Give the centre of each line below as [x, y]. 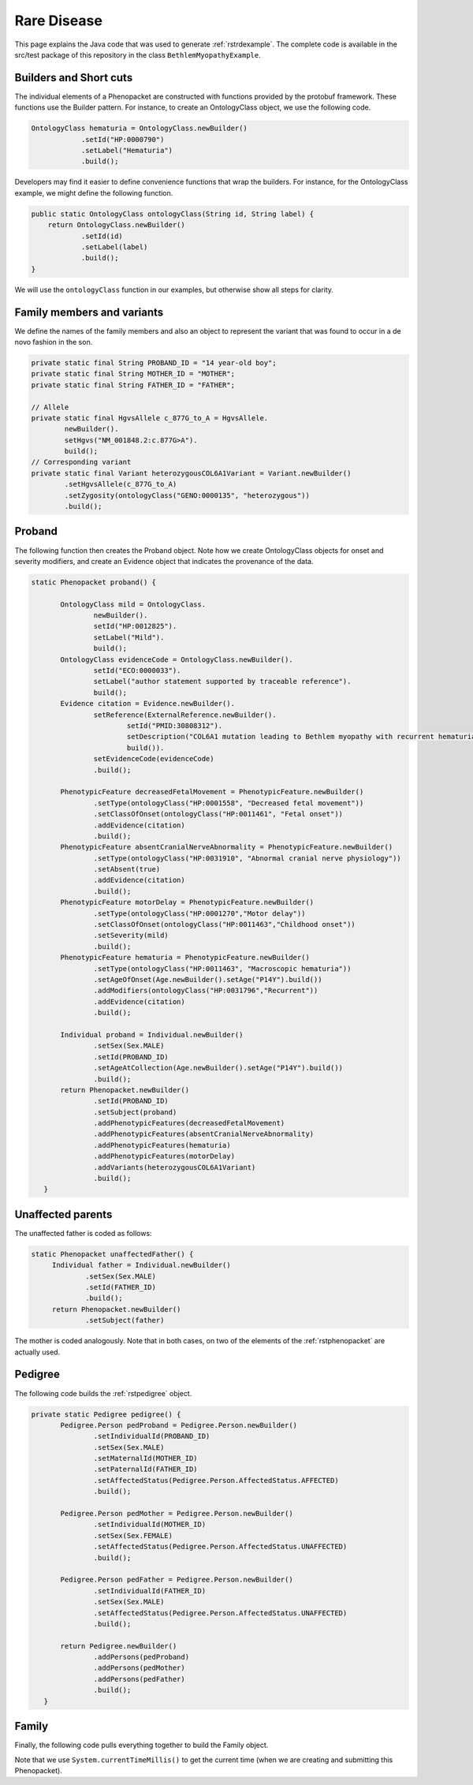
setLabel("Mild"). [129, 637]
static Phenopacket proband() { [94, 582]
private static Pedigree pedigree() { [106, 1414]
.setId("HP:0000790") [123, 139]
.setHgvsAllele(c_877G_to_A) [121, 484]
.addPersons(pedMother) [139, 1668]
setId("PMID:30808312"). [175, 726]
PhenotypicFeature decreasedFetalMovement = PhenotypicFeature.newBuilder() [212, 792]
